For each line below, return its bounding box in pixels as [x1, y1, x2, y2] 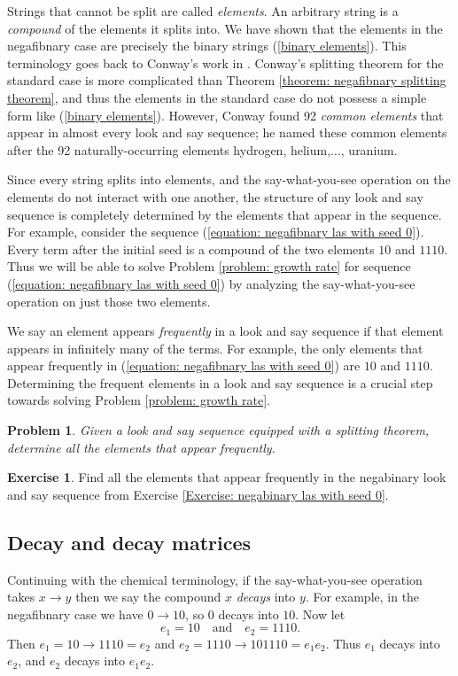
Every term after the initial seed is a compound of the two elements [7, 239, 375, 258]
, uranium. [340, 140, 398, 159]
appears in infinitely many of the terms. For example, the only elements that [7, 338, 423, 357]
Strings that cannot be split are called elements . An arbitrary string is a [7, 2, 399, 19]
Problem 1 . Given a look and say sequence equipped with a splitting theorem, [7, 421, 430, 439]
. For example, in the [305, 587, 420, 606]
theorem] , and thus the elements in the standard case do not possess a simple [7, 88, 427, 106]
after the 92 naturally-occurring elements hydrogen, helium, [7, 140, 331, 159]
